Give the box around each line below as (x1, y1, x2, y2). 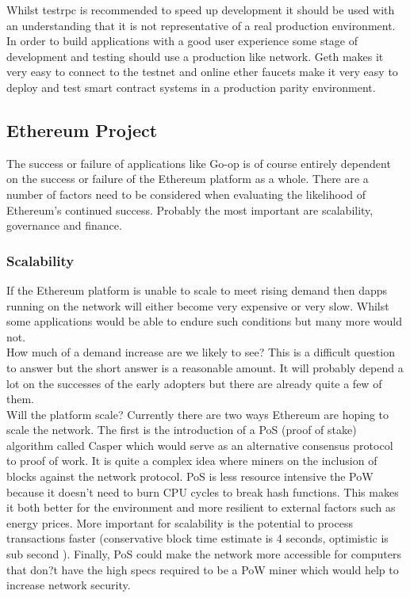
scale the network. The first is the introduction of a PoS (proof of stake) (6, 421, 357, 438)
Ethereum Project (6, 117, 158, 142)
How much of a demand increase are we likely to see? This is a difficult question (6, 344, 395, 360)
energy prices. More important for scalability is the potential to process (6, 514, 353, 531)
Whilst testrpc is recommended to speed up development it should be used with (6, 2, 395, 17)
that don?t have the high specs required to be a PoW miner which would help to (6, 561, 399, 577)
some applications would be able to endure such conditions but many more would (6, 313, 402, 329)
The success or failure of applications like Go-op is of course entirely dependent (6, 154, 391, 171)
